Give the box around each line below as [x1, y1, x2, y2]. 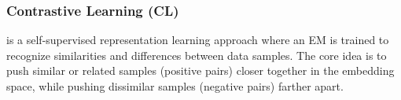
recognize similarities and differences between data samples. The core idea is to [6, 46, 387, 63]
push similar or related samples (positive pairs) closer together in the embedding [6, 62, 395, 79]
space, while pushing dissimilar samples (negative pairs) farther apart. [6, 78, 344, 94]
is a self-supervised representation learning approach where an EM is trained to [6, 31, 389, 48]
